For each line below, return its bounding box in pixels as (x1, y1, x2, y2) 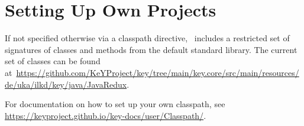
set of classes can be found (5, 55, 101, 67)
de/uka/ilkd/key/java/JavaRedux (5, 78, 127, 90)
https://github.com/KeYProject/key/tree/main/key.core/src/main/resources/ (16, 66, 299, 78)
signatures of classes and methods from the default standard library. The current (5, 43, 297, 55)
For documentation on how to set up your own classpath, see (5, 98, 225, 110)
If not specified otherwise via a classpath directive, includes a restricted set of (5, 32, 290, 44)
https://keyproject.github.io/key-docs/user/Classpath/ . (5, 109, 206, 121)
